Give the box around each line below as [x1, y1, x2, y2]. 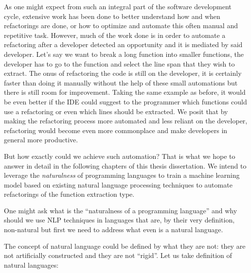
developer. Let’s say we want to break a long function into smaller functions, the [4, 49, 244, 59]
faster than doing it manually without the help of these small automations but [4, 77, 238, 87]
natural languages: [4, 259, 59, 270]
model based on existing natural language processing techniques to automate [4, 179, 233, 189]
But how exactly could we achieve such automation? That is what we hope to [4, 151, 235, 161]
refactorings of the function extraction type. [4, 189, 135, 199]
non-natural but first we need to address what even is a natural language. [4, 224, 223, 235]
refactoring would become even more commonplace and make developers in [4, 125, 228, 135]
